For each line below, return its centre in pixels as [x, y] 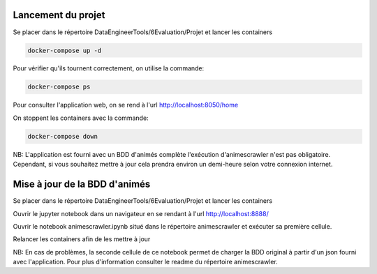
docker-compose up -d [65, 50]
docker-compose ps [59, 87]
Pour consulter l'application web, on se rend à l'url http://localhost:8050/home [126, 105]
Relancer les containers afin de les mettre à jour [82, 239]
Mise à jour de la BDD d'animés [82, 184]
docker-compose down [62, 136]
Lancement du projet [59, 15]
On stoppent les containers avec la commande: [81, 118]
